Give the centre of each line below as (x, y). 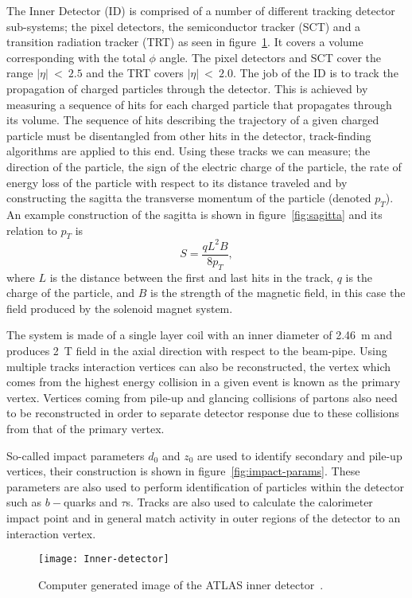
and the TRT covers (135, 73)
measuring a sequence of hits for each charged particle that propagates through (199, 104)
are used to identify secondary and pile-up (299, 455)
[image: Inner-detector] (104, 559)
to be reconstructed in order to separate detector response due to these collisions (203, 413)
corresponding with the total (76, 57)
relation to (32, 230)
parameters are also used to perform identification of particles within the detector (205, 486)
